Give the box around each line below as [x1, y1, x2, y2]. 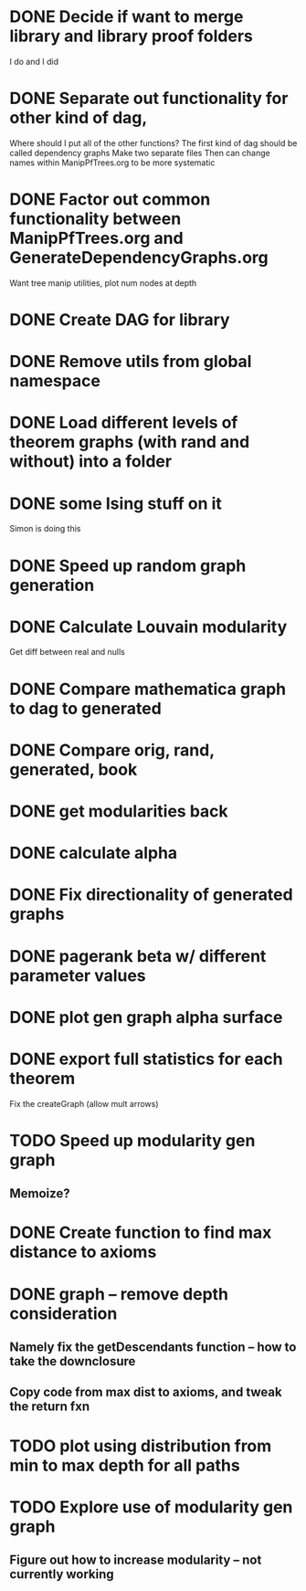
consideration [9, 1303, 118, 1323]
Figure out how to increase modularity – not [9, 1553, 262, 1568]
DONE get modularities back [9, 801, 228, 821]
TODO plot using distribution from [9, 1436, 272, 1456]
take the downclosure [9, 1354, 136, 1369]
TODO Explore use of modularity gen [9, 1496, 293, 1517]
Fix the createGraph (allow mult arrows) [9, 1098, 159, 1109]
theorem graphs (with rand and [9, 432, 250, 453]
